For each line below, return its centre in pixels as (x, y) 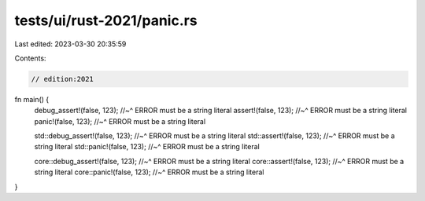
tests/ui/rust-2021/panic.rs (106, 20)
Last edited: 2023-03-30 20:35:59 (70, 44)
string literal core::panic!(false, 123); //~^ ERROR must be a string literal (149, 172)
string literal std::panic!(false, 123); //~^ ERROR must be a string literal (147, 147)
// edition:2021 (63, 79)
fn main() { (32, 99)
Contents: (30, 58)
